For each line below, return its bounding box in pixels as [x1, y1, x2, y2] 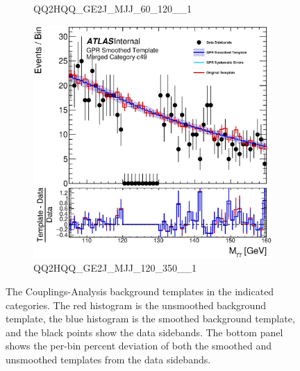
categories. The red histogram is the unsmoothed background [6, 297, 266, 312]
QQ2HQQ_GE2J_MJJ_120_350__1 [33, 261, 197, 275]
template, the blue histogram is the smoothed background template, [6, 311, 295, 326]
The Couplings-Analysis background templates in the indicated [6, 284, 274, 299]
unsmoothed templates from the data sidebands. [6, 352, 211, 367]
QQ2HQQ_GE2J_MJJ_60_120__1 [33, 1, 192, 15]
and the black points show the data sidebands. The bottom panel [6, 324, 283, 339]
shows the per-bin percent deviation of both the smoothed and [6, 338, 272, 353]
